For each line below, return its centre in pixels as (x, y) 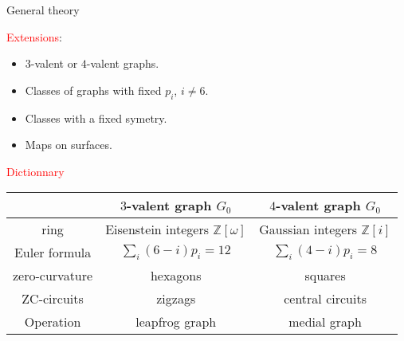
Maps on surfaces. (69, 145)
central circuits (325, 299)
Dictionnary (35, 171)
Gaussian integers (308, 229)
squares (325, 276)
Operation (53, 322)
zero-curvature (53, 276)
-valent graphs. (123, 63)
